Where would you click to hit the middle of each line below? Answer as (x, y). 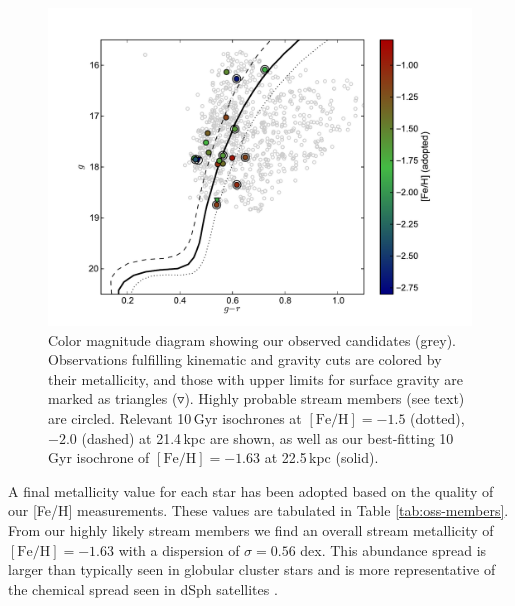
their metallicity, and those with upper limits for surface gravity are (256, 378)
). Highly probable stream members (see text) (324, 398)
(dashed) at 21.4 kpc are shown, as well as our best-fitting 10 (267, 437)
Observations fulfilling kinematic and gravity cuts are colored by (245, 359)
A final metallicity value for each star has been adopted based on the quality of (251, 490)
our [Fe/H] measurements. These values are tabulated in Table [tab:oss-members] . (258, 510)
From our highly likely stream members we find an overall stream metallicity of (251, 529)
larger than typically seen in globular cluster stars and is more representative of (252, 569)
